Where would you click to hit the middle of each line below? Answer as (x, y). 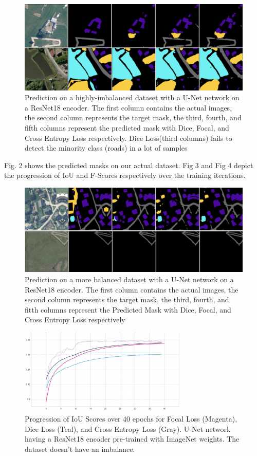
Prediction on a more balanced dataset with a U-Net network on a (129, 279)
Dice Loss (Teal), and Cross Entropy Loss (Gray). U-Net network (128, 428)
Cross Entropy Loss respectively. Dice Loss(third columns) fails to (128, 138)
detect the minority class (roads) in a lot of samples (106, 148)
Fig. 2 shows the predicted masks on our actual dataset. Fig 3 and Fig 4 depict (129, 165)
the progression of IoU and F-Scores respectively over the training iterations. (125, 175)
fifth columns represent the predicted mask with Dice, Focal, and (127, 128)
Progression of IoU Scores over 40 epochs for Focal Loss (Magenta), (131, 418)
